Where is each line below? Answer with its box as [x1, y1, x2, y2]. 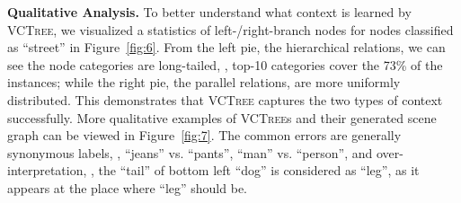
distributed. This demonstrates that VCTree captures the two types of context [7, 90, 443, 109]
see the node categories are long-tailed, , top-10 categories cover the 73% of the [7, 55, 443, 74]
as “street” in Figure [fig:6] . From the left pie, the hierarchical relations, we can [7, 38, 446, 57]
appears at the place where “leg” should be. [7, 178, 247, 197]
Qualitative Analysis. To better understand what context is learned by [7, 3, 412, 21]
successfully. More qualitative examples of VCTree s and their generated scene [7, 108, 437, 127]
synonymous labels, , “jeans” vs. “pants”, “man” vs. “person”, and [7, 143, 373, 162]
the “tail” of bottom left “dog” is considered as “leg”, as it [98, 161, 420, 180]
